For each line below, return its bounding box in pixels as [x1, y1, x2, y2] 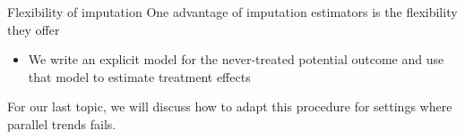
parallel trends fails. [7, 114, 116, 133]
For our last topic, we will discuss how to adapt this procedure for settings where [7, 97, 452, 116]
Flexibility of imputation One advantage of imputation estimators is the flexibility [7, 3, 458, 20]
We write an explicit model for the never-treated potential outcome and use [28, 50, 444, 69]
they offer [7, 20, 60, 38]
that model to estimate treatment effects [28, 67, 251, 86]
